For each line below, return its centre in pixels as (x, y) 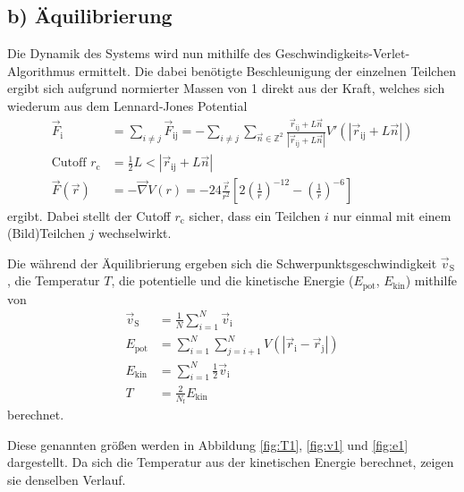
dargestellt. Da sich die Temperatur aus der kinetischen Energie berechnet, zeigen (231, 462)
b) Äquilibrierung (90, 16)
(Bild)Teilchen (46, 233)
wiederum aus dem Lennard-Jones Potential (127, 105)
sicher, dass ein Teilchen (255, 215)
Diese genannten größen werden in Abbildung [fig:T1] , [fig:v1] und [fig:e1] (208, 444)
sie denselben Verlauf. (67, 479)
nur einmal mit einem (392, 215)
